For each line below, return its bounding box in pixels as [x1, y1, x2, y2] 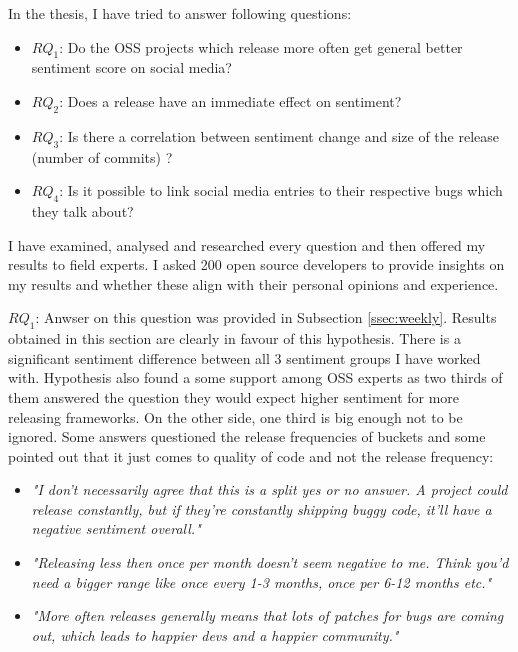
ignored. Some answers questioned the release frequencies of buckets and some [8, 426, 486, 447]
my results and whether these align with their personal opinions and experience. [8, 273, 499, 294]
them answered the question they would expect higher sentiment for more [8, 386, 460, 407]
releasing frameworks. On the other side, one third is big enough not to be [8, 406, 463, 427]
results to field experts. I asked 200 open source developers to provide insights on [8, 254, 505, 275]
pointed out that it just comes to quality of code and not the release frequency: [8, 445, 494, 466]
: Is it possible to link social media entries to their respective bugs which [59, 180, 503, 201]
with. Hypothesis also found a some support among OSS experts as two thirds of [8, 367, 503, 388]
